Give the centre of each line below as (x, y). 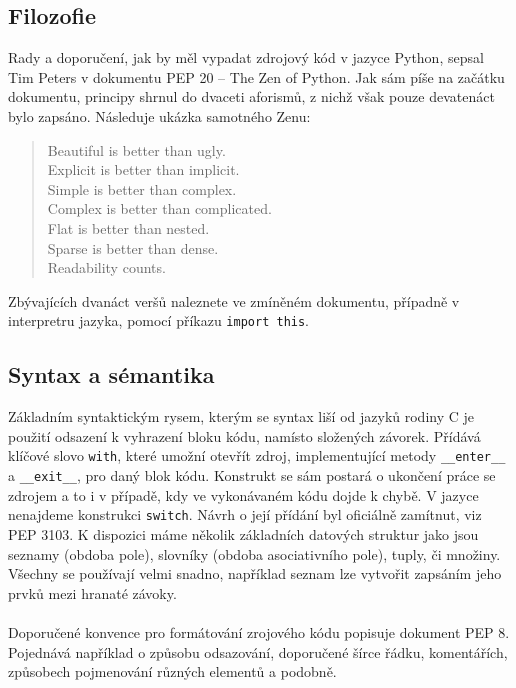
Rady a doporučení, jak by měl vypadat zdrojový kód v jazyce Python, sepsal (246, 57)
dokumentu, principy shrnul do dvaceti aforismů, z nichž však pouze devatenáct (251, 96)
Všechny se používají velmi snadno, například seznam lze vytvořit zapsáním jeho (255, 573)
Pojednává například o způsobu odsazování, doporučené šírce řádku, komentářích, (258, 651)
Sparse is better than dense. (133, 247)
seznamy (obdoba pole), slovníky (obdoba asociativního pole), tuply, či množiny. (254, 553)
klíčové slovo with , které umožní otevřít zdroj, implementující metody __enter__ (257, 455)
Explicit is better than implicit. (143, 169)
